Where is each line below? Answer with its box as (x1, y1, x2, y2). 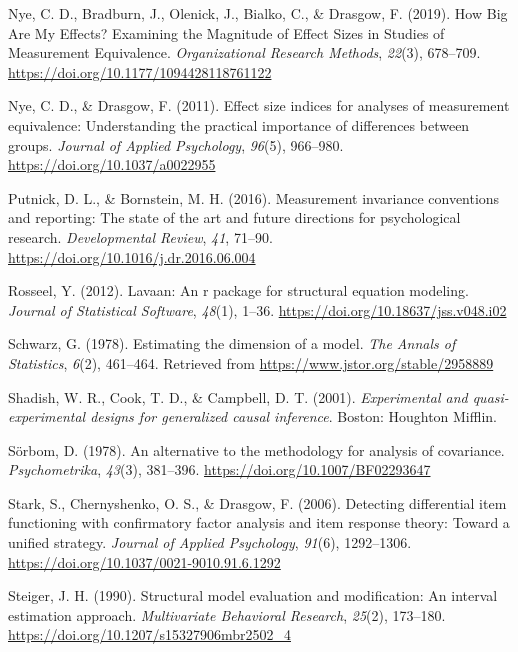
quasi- (472, 386, 509, 407)
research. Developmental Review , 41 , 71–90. (8, 226, 273, 247)
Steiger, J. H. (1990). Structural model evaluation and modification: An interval (8, 585, 498, 606)
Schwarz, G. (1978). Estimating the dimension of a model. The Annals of (8, 333, 456, 354)
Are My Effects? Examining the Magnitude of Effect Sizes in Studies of (8, 22, 445, 43)
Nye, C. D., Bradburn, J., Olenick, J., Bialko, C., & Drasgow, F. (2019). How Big (8, 3, 508, 23)
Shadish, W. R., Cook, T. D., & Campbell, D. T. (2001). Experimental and (8, 386, 468, 407)
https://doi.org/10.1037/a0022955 (8, 154, 216, 175)
